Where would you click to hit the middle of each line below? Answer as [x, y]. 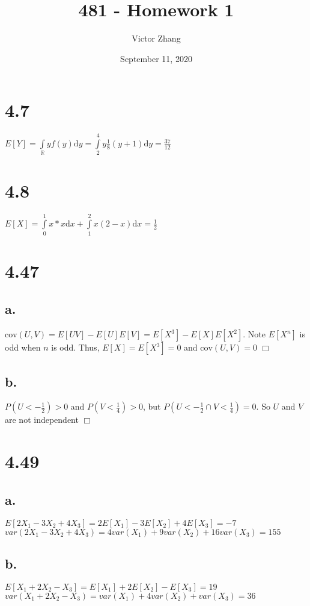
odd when [23, 347]
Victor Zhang [156, 38]
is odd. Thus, [75, 347]
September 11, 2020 [156, 58]
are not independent [42, 420]
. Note [254, 334]
